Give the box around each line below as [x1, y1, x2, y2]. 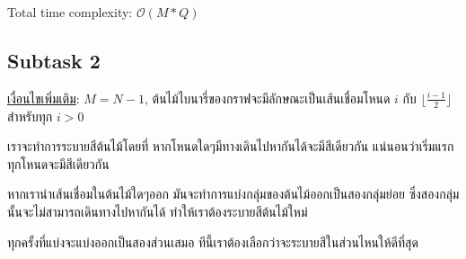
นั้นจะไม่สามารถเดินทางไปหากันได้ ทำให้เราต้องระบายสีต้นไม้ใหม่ [7, 202, 308, 220]
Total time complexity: [7, 3, 133, 21]
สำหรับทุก [7, 106, 53, 125]
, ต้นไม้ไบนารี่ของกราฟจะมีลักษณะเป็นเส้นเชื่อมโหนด [144, 88, 391, 107]
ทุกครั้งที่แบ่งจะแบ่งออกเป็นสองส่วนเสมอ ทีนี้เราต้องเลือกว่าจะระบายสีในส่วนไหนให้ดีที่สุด [7, 232, 418, 251]
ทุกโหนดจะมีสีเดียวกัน [7, 154, 110, 173]
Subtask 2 [7, 46, 101, 74]
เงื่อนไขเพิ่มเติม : [7, 88, 80, 107]
